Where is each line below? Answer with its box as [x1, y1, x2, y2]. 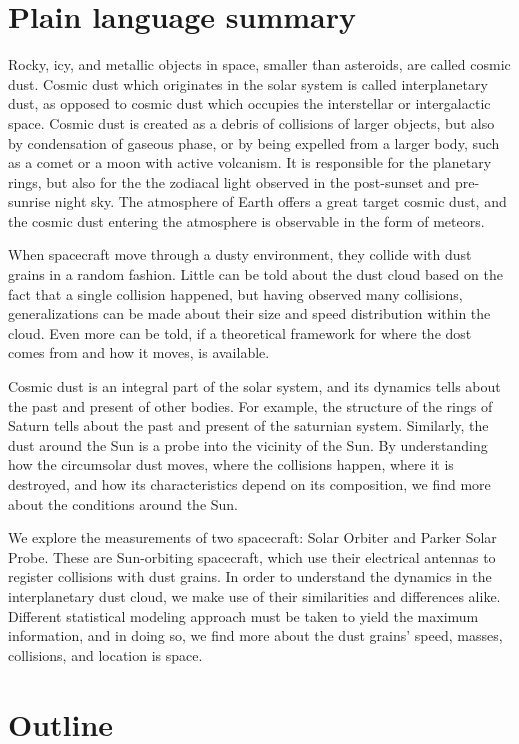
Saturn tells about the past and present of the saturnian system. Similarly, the [8, 415, 489, 436]
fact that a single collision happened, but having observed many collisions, [8, 283, 463, 304]
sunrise [8, 191, 51, 212]
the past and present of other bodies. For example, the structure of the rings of [8, 395, 493, 416]
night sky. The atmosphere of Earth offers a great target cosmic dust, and [54, 191, 507, 212]
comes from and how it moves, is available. [8, 342, 270, 363]
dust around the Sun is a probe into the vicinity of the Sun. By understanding [8, 434, 488, 455]
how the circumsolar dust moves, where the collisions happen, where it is [8, 454, 454, 475]
